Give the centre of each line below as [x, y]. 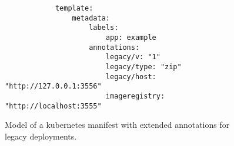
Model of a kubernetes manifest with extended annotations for [117, 125]
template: [74, 8]
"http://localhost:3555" [53, 106]
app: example [131, 37]
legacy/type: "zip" [143, 67]
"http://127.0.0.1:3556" [53, 86]
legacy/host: [131, 77]
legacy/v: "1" [133, 57]
